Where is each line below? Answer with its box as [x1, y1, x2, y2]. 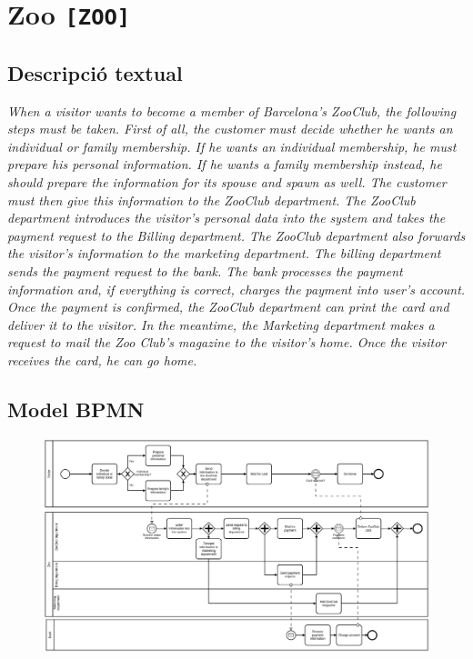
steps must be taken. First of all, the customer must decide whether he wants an [7, 119, 453, 138]
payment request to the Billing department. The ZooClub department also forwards [7, 225, 466, 245]
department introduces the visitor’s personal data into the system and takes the [7, 208, 446, 227]
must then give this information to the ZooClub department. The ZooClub [7, 190, 416, 209]
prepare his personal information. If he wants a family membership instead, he [7, 155, 442, 174]
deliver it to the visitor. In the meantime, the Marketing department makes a [7, 315, 435, 334]
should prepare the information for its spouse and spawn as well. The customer [7, 173, 447, 192]
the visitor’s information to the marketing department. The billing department [7, 244, 441, 263]
